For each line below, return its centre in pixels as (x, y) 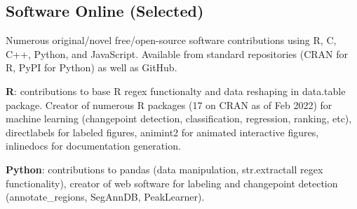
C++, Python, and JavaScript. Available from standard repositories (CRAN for (177, 53)
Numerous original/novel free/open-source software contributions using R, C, (171, 40)
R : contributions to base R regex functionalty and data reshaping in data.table (176, 91)
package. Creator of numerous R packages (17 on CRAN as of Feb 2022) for (169, 104)
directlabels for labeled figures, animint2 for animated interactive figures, (162, 132)
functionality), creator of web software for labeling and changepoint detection (172, 183)
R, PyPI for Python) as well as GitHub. (92, 67)
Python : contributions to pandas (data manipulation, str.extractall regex (164, 169)
